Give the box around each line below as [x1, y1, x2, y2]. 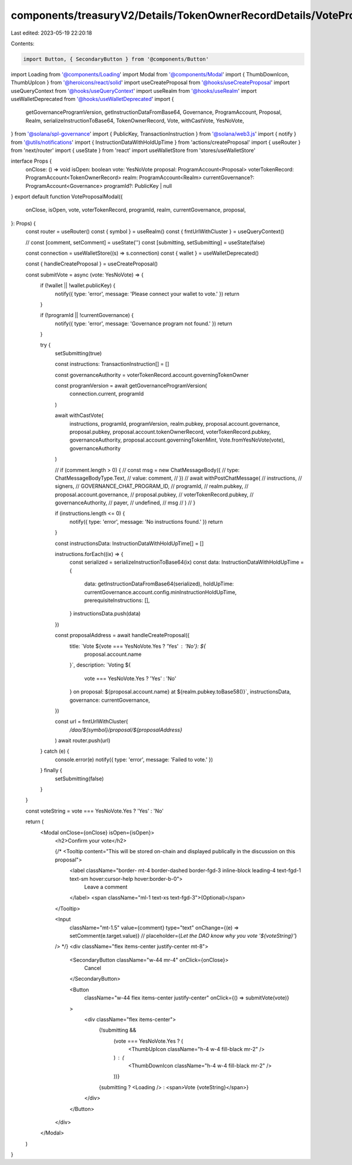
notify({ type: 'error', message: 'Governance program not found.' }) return [55, 320, 233, 327]
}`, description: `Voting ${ [69, 661, 131, 669]
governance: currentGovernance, [69, 696, 150, 703]
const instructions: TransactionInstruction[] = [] [55, 361, 170, 368]
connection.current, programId [69, 390, 144, 398]
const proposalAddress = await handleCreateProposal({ [55, 632, 190, 639]
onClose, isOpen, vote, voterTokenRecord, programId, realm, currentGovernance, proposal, [25, 206, 246, 214]
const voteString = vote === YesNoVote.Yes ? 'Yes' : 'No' [25, 807, 164, 814]
